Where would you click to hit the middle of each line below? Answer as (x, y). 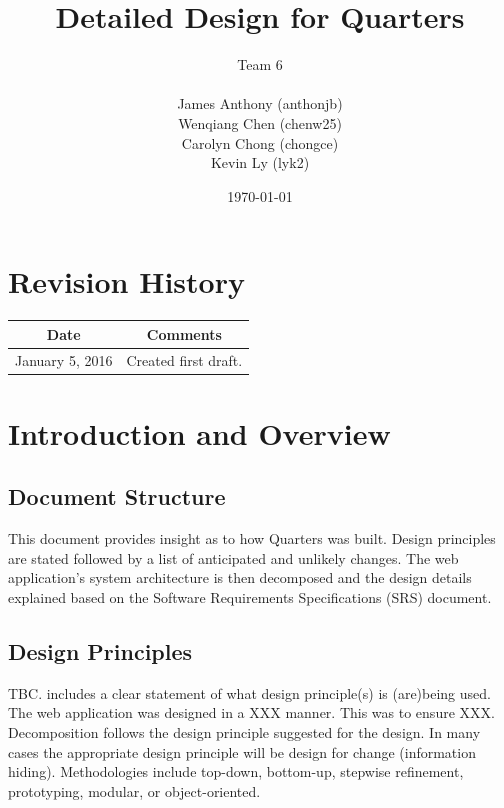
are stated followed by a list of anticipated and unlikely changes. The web (233, 557)
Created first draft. (184, 359)
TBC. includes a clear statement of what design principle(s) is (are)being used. (249, 692)
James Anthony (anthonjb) (260, 103)
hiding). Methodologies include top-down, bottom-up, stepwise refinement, (236, 771)
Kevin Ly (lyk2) (260, 162)
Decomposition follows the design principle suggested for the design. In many (244, 732)
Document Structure (117, 496)
